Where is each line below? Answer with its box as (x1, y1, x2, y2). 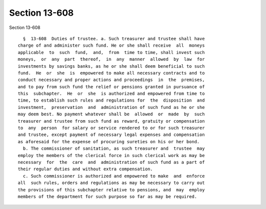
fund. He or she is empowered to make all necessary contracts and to (18, 70, 205, 76)
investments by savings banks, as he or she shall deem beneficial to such (18, 63, 205, 69)
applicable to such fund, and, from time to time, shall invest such (18, 50, 205, 55)
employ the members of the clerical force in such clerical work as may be (18, 153, 205, 158)
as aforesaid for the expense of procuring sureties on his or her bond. (18, 139, 200, 144)
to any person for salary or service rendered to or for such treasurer (18, 125, 205, 131)
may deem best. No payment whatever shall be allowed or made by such (18, 111, 205, 117)
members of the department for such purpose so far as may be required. (18, 194, 197, 199)
